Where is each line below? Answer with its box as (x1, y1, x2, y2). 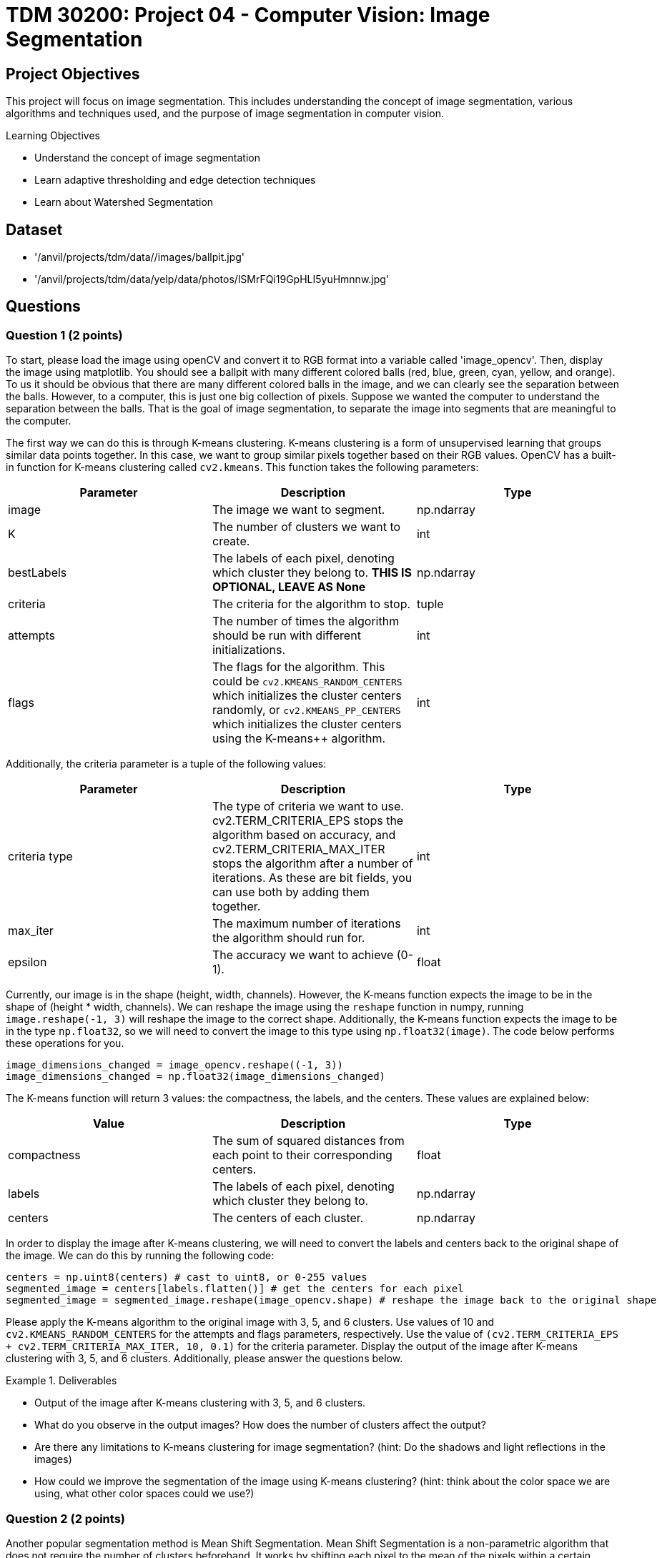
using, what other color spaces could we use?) (34, 1487, 255, 1500)
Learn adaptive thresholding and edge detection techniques (34, 174, 316, 187)
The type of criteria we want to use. (212, 799, 404, 814)
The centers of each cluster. (212, 1211, 364, 1226)
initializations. (212, 642, 286, 658)
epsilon (8, 955, 47, 970)
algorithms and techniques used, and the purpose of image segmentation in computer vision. (6, 107, 445, 120)
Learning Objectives (6, 129, 100, 142)
